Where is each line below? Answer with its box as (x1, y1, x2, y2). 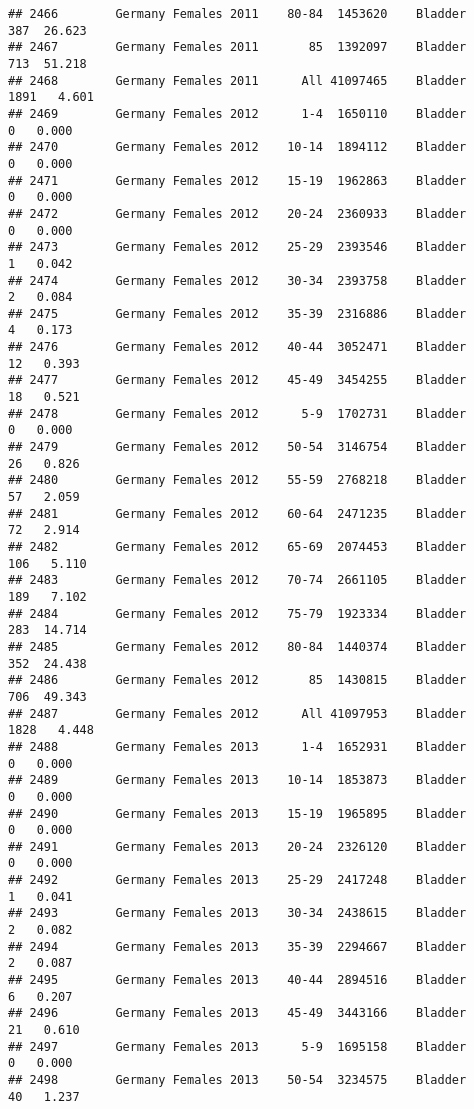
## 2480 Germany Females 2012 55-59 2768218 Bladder (8, 473, 467, 488)
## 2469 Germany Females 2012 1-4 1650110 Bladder (8, 106, 467, 121)
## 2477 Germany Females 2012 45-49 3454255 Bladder (8, 373, 467, 388)
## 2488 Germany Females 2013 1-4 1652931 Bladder (8, 739, 467, 754)
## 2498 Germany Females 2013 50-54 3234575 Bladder (8, 1073, 467, 1087)
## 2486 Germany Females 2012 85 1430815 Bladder (8, 673, 467, 688)
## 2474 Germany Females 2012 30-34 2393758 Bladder (8, 273, 467, 288)
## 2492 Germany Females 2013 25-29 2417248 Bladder (8, 873, 467, 888)
